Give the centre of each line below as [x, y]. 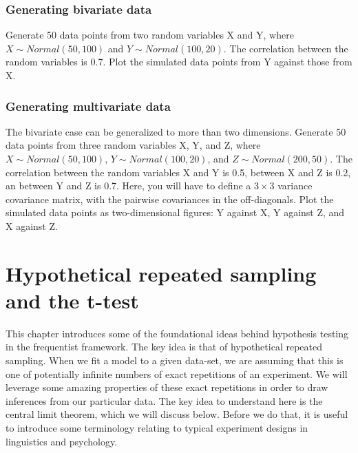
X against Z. [32, 225]
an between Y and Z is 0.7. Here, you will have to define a [128, 186]
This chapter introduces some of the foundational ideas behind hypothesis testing [177, 333]
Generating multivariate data [88, 106]
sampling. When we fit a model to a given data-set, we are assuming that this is [175, 360]
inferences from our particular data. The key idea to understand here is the [164, 400]
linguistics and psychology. [62, 441]
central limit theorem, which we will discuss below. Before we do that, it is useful [177, 414]
